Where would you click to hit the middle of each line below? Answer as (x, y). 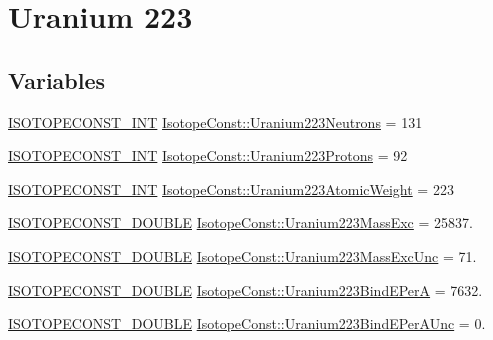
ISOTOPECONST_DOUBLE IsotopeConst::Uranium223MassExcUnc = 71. (242, 255)
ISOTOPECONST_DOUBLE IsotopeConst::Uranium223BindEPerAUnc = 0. (247, 323)
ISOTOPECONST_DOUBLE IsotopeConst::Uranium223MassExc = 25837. (240, 222)
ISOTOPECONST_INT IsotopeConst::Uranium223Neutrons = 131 (215, 121)
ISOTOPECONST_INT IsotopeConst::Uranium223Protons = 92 (208, 155)
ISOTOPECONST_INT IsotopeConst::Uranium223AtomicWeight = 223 (231, 188)
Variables (57, 79)
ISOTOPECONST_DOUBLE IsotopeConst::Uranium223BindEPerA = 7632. (245, 289)
